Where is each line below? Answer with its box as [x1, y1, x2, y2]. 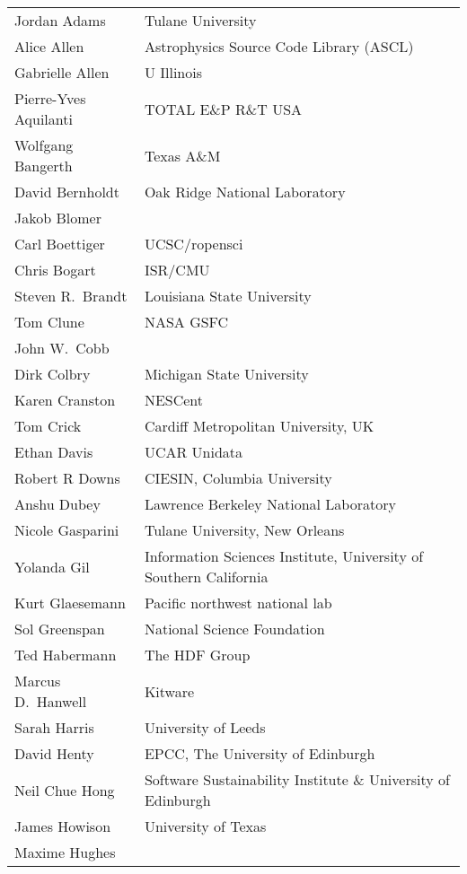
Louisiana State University [144, 285, 312, 306]
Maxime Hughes [14, 842, 116, 862]
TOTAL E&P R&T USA [144, 98, 303, 119]
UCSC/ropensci [144, 233, 243, 254]
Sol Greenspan [14, 618, 105, 639]
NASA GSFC [144, 311, 229, 332]
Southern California [144, 566, 269, 587]
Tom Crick [14, 415, 82, 436]
